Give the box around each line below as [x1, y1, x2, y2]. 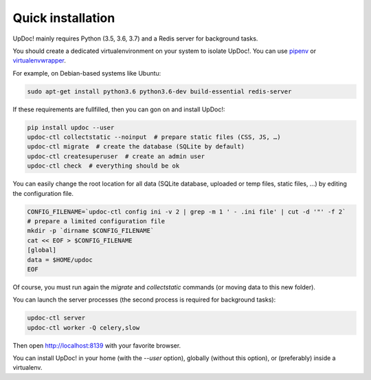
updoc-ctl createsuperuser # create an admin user [27, 152, 205, 160]
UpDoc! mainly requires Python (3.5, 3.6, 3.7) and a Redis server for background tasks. [12, 34, 258, 43]
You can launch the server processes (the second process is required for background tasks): [12, 295, 276, 304]
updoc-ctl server [27, 314, 86, 322]
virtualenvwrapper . [12, 56, 67, 65]
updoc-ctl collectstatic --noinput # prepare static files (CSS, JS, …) [27, 133, 281, 141]
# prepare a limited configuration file [27, 217, 165, 225]
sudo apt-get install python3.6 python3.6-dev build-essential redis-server [27, 87, 292, 96]
